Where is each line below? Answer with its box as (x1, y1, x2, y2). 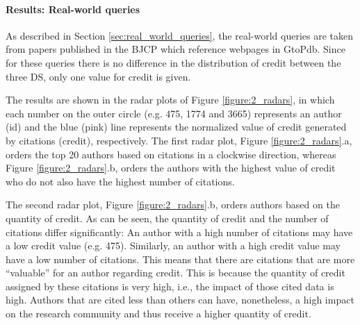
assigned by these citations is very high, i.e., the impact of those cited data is (6, 278, 334, 293)
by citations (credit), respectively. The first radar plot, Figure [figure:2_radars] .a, (6, 133, 352, 147)
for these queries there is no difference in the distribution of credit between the (6, 55, 341, 69)
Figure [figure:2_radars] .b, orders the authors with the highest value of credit (6, 160, 336, 175)
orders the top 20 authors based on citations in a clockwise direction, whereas (6, 147, 336, 161)
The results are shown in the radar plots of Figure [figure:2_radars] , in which (6, 92, 335, 107)
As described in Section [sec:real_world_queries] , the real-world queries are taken (6, 28, 354, 42)
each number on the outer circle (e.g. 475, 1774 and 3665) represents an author (6, 106, 342, 120)
